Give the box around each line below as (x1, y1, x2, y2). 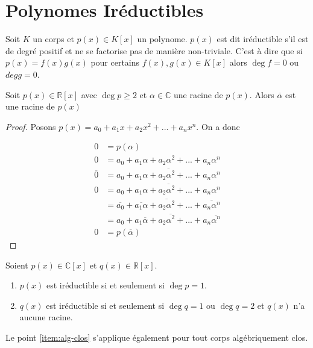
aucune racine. (19, 311, 73, 323)
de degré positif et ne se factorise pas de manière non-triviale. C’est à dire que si (5, 44, 303, 57)
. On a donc (196, 120, 240, 132)
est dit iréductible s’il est (217, 33, 309, 45)
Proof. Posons (5, 120, 56, 132)
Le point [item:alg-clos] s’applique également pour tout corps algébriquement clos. (5, 331, 308, 343)
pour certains (90, 56, 140, 69)
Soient (5, 258, 28, 271)
